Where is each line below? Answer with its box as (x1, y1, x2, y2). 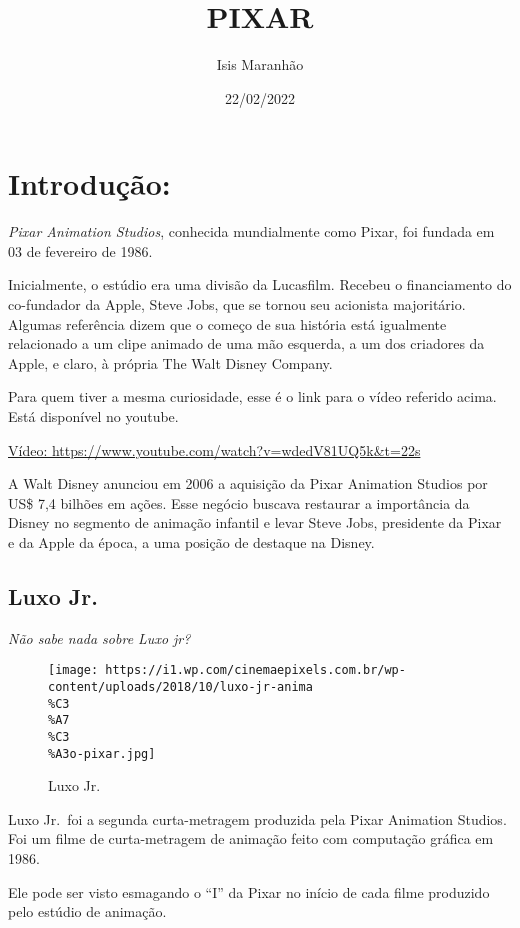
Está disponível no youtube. (8, 406, 179, 426)
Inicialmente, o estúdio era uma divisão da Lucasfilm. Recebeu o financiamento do (8, 274, 512, 295)
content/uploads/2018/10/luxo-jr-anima (48, 680, 313, 695)
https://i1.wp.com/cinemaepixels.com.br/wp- (105, 663, 406, 678)
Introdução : (8, 163, 171, 204)
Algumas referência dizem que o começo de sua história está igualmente (8, 313, 447, 334)
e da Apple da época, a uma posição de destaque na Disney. (8, 531, 375, 552)
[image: (48, 663, 99, 678)
